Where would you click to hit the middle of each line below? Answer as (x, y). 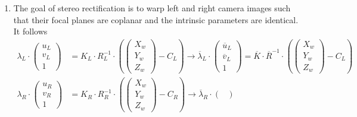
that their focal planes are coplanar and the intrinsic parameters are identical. (156, 19)
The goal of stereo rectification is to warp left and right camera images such (152, 8)
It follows (30, 31)
